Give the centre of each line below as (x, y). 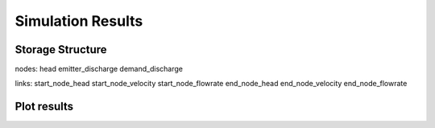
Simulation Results (79, 21)
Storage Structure (61, 50)
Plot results (44, 107)
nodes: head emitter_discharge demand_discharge (99, 69)
